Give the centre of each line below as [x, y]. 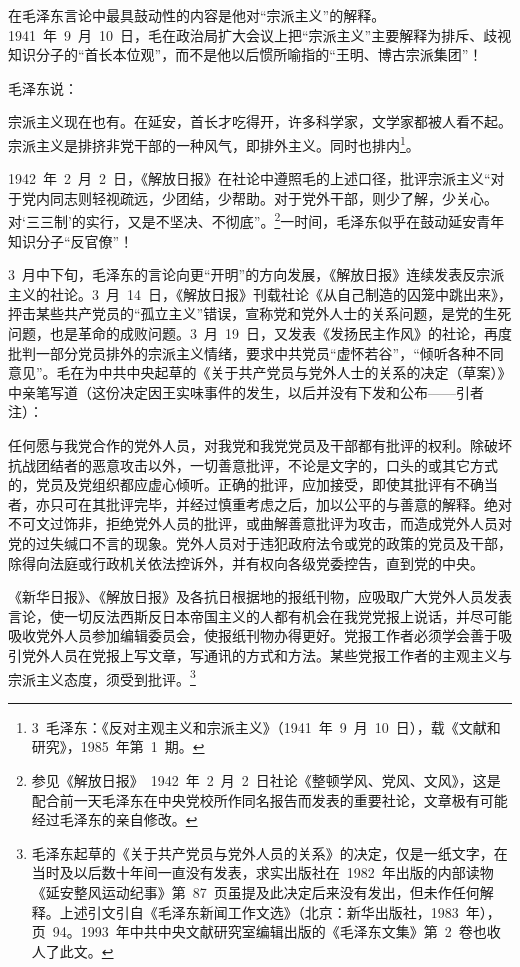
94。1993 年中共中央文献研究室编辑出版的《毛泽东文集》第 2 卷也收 [276, 931]
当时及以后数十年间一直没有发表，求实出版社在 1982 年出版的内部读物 [262, 872]
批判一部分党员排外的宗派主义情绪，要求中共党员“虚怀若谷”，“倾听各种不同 [256, 352]
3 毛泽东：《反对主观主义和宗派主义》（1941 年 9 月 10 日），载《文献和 [266, 726]
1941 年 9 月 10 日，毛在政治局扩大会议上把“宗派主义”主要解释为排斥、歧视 [260, 34]
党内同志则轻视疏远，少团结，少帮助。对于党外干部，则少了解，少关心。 [259, 197]
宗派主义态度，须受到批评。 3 [102, 677]
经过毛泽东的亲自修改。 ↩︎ [114, 819]
